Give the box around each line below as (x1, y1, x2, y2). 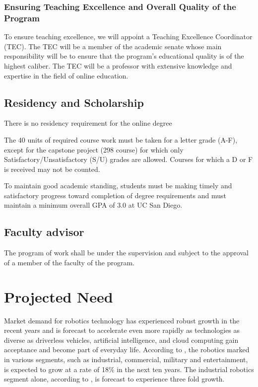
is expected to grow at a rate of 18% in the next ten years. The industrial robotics (4, 364, 254, 374)
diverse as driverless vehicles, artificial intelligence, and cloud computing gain (4, 334, 239, 345)
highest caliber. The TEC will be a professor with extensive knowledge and (4, 60, 232, 71)
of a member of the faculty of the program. (4, 257, 135, 267)
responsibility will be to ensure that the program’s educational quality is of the (4, 51, 244, 61)
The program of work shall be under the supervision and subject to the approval (4, 247, 249, 258)
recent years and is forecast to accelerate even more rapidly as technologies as (4, 325, 240, 335)
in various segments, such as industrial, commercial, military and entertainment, (4, 354, 248, 364)
